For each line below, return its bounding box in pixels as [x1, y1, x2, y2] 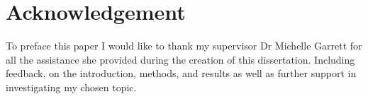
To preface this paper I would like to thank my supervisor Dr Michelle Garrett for [6, 38, 362, 53]
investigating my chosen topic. [6, 79, 137, 94]
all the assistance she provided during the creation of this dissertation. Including [6, 52, 355, 66]
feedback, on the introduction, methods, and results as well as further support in [6, 66, 357, 81]
